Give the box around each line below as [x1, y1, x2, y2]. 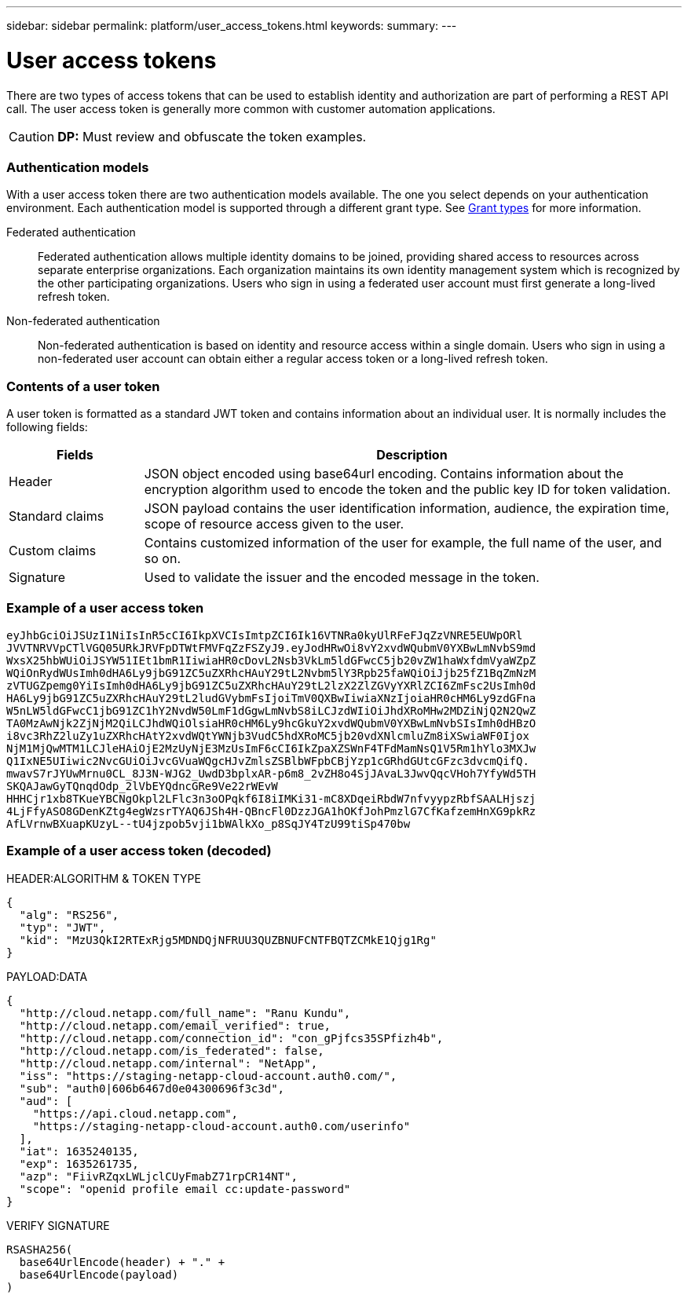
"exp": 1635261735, [19, 1157, 139, 1170]
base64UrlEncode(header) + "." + [19, 1255, 225, 1268]
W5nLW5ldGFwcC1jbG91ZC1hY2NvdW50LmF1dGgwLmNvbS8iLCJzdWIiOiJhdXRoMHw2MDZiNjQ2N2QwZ [6, 704, 536, 717]
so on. [144, 551, 181, 566]
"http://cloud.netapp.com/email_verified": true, [19, 1019, 331, 1032]
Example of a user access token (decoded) [6, 843, 272, 859]
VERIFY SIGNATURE [6, 1218, 110, 1232]
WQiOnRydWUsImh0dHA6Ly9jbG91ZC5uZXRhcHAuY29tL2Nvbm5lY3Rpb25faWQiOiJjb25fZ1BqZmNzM [6, 666, 536, 679]
